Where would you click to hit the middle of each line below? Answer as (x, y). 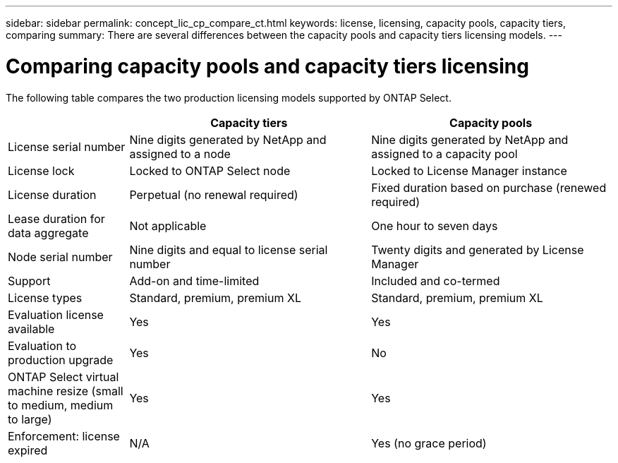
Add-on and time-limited (194, 281)
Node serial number (60, 257)
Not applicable (168, 226)
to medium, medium (61, 405)
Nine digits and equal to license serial (229, 249)
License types (45, 297)
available (31, 329)
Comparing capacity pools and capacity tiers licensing (267, 66)
